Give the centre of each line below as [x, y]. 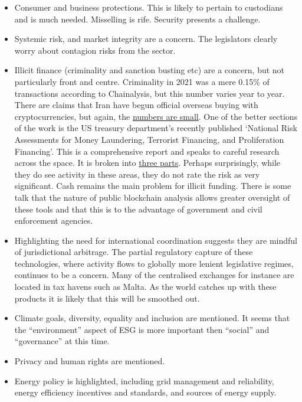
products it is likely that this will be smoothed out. [107, 298]
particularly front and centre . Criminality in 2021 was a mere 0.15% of [142, 81]
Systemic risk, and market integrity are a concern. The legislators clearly [146, 39]
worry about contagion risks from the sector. [95, 50]
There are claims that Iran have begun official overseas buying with [136, 105]
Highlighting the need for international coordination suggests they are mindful [156, 240]
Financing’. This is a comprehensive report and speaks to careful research [147, 151]
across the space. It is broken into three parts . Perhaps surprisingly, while [147, 163]
